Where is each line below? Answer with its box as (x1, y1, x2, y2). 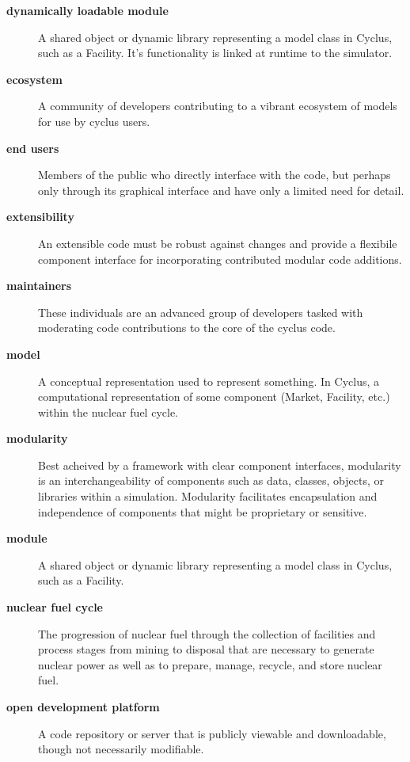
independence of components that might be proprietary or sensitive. (38, 503, 367, 520)
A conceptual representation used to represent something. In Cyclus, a (38, 372, 380, 389)
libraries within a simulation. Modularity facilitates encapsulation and (38, 488, 378, 505)
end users (6, 139, 59, 156)
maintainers (6, 277, 72, 294)
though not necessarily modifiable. (38, 741, 204, 757)
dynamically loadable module (6, 2, 169, 18)
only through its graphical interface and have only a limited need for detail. (38, 181, 404, 198)
